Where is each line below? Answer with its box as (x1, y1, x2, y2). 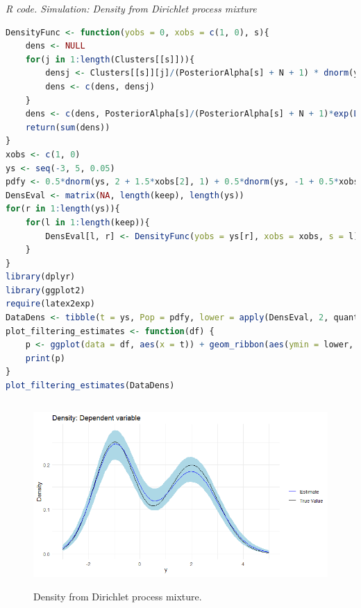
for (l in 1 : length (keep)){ (25, 217, 150, 227)
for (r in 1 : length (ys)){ (6, 204, 120, 214)
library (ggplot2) (6, 285, 85, 295)
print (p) (25, 353, 65, 363)
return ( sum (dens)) (25, 122, 110, 132)
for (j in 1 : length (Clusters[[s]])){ (25, 54, 195, 64)
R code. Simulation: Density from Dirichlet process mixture (6, 1, 257, 15)
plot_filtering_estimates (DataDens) (6, 381, 175, 391)
